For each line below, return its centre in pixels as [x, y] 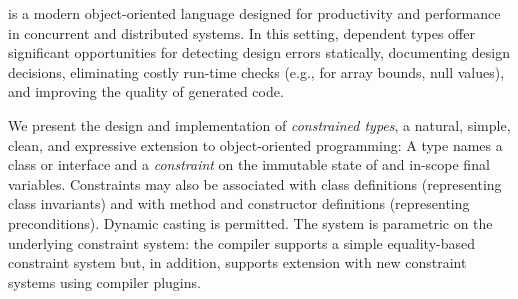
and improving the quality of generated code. [146, 91]
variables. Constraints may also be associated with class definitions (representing [255, 183]
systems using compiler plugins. [104, 281]
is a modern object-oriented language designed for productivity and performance [254, 13]
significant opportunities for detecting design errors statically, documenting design [259, 52]
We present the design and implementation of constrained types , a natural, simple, [259, 124]
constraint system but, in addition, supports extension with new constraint [237, 262]
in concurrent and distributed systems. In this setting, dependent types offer [241, 32]
